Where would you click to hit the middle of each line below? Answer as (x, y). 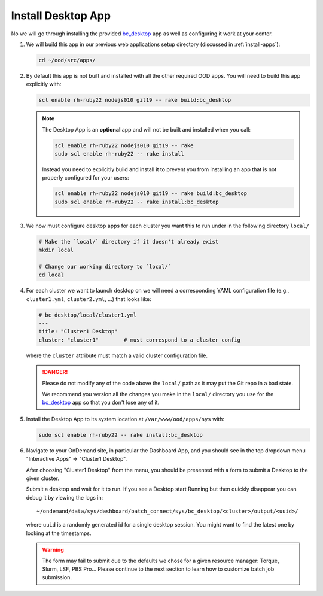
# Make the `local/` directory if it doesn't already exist (129, 241)
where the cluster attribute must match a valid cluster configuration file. (117, 355)
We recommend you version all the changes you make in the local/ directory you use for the (158, 394)
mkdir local (56, 250)
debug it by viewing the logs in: (65, 497)
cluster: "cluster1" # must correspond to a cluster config (140, 340)
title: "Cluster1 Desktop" (78, 332)
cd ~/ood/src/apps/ (67, 60)
